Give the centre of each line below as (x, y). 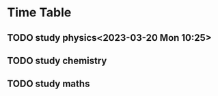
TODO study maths (49, 84)
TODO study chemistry (57, 60)
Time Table (39, 13)
